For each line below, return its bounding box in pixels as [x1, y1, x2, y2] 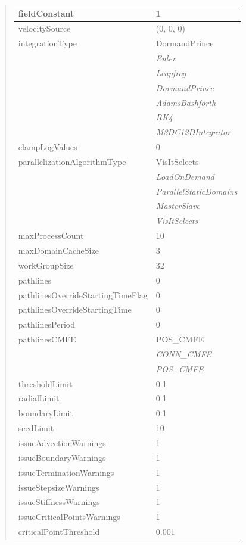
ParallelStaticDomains [155, 185, 238, 197]
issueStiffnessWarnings [18, 496, 100, 508]
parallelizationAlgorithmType [18, 155, 126, 167]
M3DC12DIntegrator [155, 126, 231, 138]
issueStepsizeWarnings [18, 481, 99, 493]
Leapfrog [155, 66, 186, 79]
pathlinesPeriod [18, 318, 76, 331]
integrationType [18, 37, 77, 49]
